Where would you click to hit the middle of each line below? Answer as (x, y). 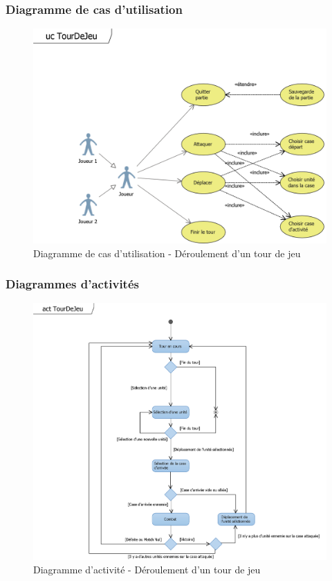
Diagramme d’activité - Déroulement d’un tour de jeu (147, 570)
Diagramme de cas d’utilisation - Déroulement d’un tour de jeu (167, 253)
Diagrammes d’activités (72, 284)
